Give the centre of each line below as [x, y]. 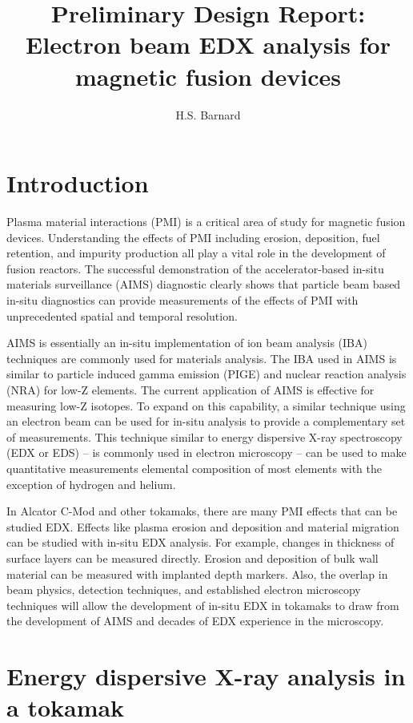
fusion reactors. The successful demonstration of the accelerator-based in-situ [195, 268]
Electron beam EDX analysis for [208, 44]
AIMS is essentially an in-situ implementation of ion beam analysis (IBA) [187, 343]
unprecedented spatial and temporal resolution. [122, 315]
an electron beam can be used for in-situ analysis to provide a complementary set [206, 421]
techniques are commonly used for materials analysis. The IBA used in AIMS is [202, 358]
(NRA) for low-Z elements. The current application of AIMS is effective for [190, 389]
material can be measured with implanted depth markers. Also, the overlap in [197, 574]
